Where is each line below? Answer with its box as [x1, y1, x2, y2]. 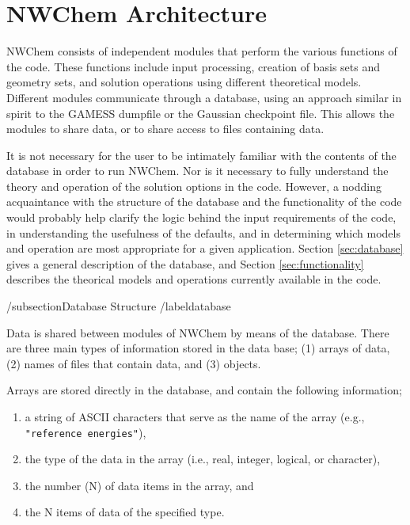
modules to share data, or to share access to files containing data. [6, 120, 325, 137]
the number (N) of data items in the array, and [25, 477, 254, 493]
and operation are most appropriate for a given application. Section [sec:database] [6, 240, 404, 257]
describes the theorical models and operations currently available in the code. [6, 271, 382, 287]
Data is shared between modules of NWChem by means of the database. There [6, 324, 389, 340]
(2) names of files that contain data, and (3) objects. [6, 355, 261, 371]
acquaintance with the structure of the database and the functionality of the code [6, 193, 402, 210]
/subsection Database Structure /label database [6, 298, 231, 314]
